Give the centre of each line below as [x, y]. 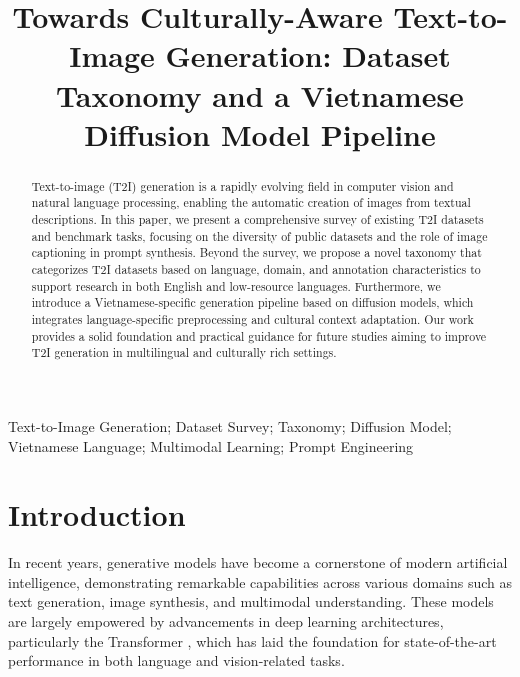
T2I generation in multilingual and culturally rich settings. [184, 352]
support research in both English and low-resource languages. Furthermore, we [236, 285]
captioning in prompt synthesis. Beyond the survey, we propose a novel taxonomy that [256, 252]
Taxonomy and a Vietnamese [260, 94]
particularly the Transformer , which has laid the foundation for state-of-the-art [252, 640]
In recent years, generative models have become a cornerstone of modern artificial [258, 562]
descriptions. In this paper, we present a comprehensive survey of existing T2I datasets [257, 219]
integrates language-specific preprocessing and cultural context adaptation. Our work [252, 318]
